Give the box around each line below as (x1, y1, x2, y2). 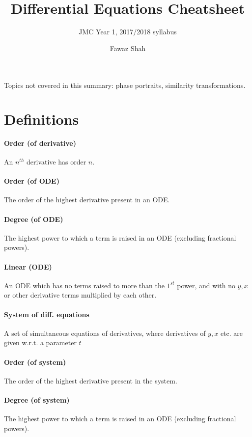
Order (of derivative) (4, 137, 76, 148)
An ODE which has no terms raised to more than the (4, 280, 165, 290)
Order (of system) (4, 356, 66, 367)
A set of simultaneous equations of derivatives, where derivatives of (4, 328, 206, 338)
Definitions (4, 109, 79, 129)
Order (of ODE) (4, 176, 59, 186)
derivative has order (27, 157, 86, 167)
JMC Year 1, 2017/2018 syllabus (79, 27, 177, 37)
